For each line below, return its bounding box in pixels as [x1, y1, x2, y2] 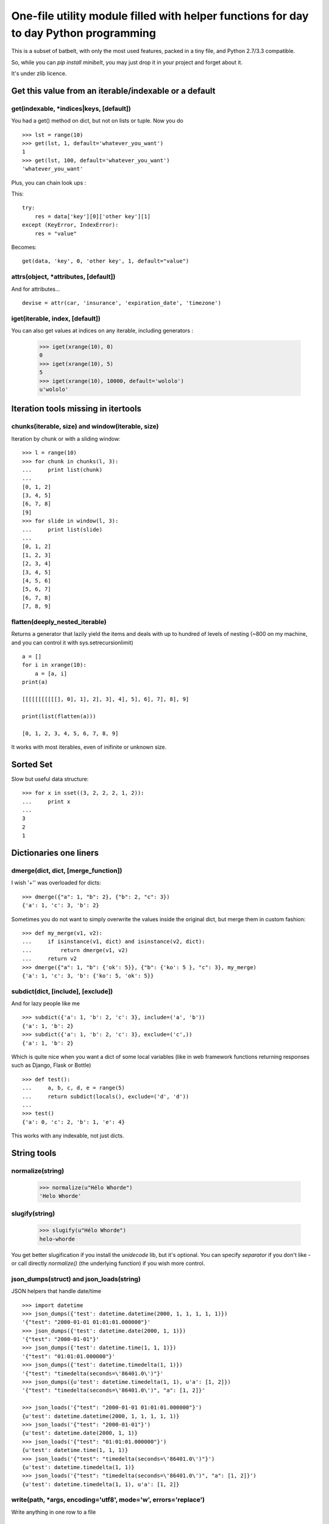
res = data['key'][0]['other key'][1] [34, 213, 151, 219]
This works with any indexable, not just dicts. [11, 1132, 124, 1139]
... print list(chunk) [22, 466, 103, 473]
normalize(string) [11, 1166, 65, 1175]
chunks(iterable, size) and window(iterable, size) [11, 422, 159, 431]
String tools [11, 1148, 57, 1158]
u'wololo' [39, 386, 69, 393]
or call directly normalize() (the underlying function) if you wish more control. [11, 1259, 205, 1267]
